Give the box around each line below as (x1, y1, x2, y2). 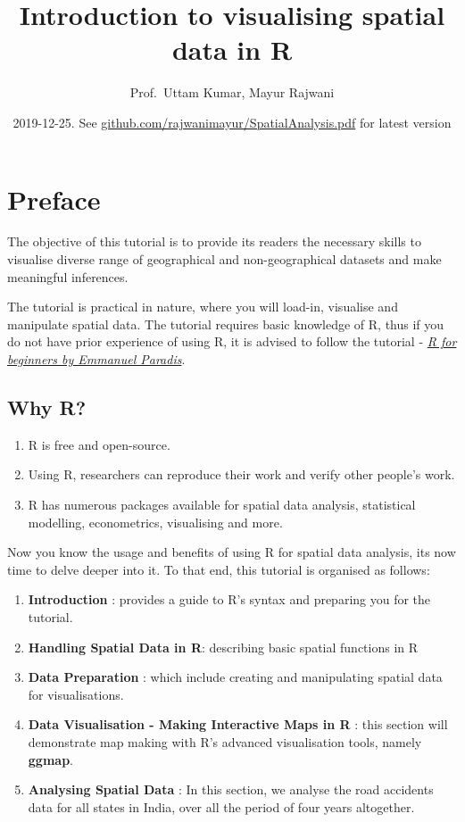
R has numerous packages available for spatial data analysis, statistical (28, 494, 416, 513)
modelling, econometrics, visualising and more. (28, 512, 283, 531)
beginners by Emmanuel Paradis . (7, 350, 186, 368)
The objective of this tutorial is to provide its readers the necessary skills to (7, 232, 421, 251)
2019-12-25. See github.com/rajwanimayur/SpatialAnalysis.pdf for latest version (12, 112, 452, 131)
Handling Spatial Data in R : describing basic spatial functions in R (28, 637, 419, 656)
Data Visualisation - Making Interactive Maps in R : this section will (28, 715, 448, 734)
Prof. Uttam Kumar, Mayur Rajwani (129, 83, 335, 102)
